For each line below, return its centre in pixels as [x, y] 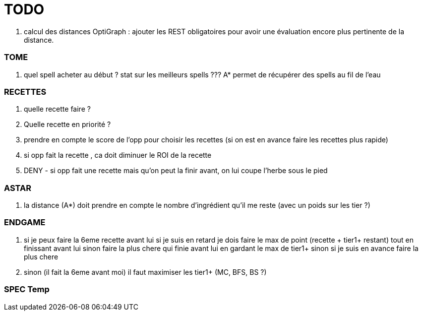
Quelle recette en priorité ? [67, 125]
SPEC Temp [27, 289]
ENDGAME [25, 222]
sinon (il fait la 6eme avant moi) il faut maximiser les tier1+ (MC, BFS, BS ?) [145, 272]
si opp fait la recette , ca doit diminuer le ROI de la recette [118, 155]
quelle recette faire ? [57, 109]
